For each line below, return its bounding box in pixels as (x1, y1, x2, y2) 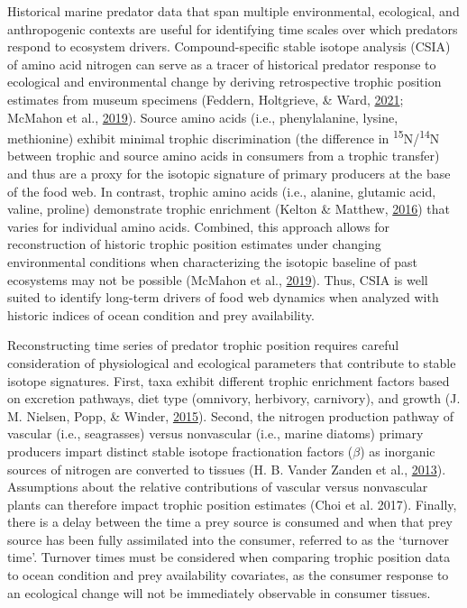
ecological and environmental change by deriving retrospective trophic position (7, 72, 442, 91)
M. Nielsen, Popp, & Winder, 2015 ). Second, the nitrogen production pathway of (7, 406, 454, 425)
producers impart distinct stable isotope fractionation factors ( (7, 441, 353, 460)
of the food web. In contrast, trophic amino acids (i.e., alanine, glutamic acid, (7, 181, 436, 200)
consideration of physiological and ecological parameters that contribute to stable (7, 353, 456, 372)
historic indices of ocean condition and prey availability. (7, 305, 315, 324)
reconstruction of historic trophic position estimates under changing (7, 235, 381, 253)
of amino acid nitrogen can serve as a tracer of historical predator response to (7, 54, 436, 73)
